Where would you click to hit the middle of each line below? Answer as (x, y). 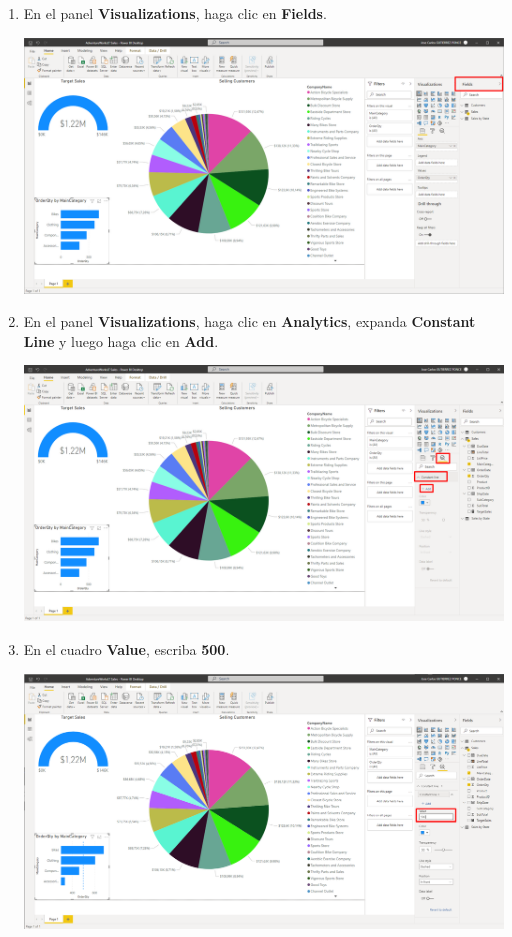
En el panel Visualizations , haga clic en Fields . (175, 13)
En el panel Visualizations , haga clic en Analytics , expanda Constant (249, 321)
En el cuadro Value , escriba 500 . (126, 649)
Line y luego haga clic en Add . (121, 340)
